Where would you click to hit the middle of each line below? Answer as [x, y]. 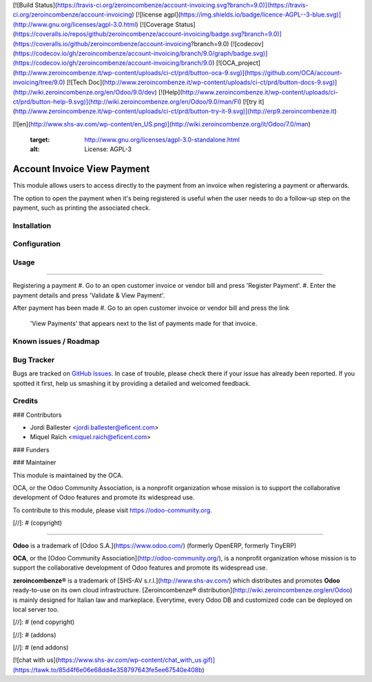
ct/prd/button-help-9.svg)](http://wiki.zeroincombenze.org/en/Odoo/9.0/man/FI [126, 101]
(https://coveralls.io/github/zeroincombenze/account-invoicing [102, 43]
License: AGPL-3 [108, 149]
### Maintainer [34, 462]
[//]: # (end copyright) [44, 622]
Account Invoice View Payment [81, 169]
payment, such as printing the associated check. [82, 208]
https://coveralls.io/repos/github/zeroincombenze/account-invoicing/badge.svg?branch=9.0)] [148, 34]
